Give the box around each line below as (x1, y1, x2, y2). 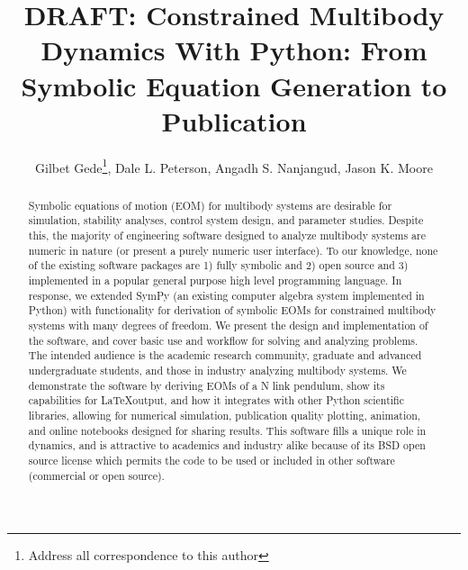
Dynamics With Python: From (40, 32, 427, 68)
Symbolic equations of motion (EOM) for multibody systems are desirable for (28, 197, 392, 213)
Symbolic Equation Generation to (21, 67, 447, 104)
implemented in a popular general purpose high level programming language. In (28, 273, 402, 288)
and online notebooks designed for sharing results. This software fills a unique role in (28, 422, 427, 438)
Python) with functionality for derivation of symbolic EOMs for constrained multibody (28, 303, 436, 318)
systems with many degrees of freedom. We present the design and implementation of (28, 317, 428, 332)
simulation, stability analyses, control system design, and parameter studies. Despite (28, 213, 424, 228)
